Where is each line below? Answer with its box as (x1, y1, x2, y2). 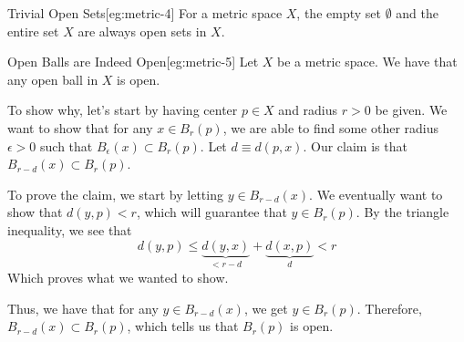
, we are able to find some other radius (222, 118, 439, 137)
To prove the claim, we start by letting (7, 184, 223, 203)
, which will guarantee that (136, 202, 287, 222)
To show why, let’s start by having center (7, 100, 238, 119)
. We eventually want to (309, 184, 443, 203)
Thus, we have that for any (7, 298, 159, 317)
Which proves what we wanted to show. (7, 267, 229, 286)
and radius (278, 100, 338, 119)
